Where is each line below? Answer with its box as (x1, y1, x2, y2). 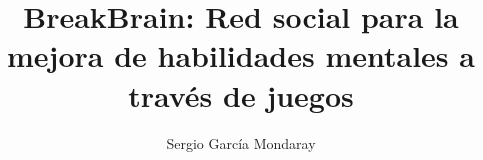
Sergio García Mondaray (166, 132, 316, 153)
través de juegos (128, 74, 354, 115)
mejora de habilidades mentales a (7, 35, 475, 76)
